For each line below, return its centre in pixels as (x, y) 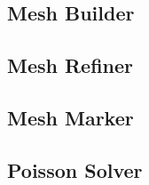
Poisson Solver (75, 169)
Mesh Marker (71, 117)
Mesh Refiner (71, 65)
